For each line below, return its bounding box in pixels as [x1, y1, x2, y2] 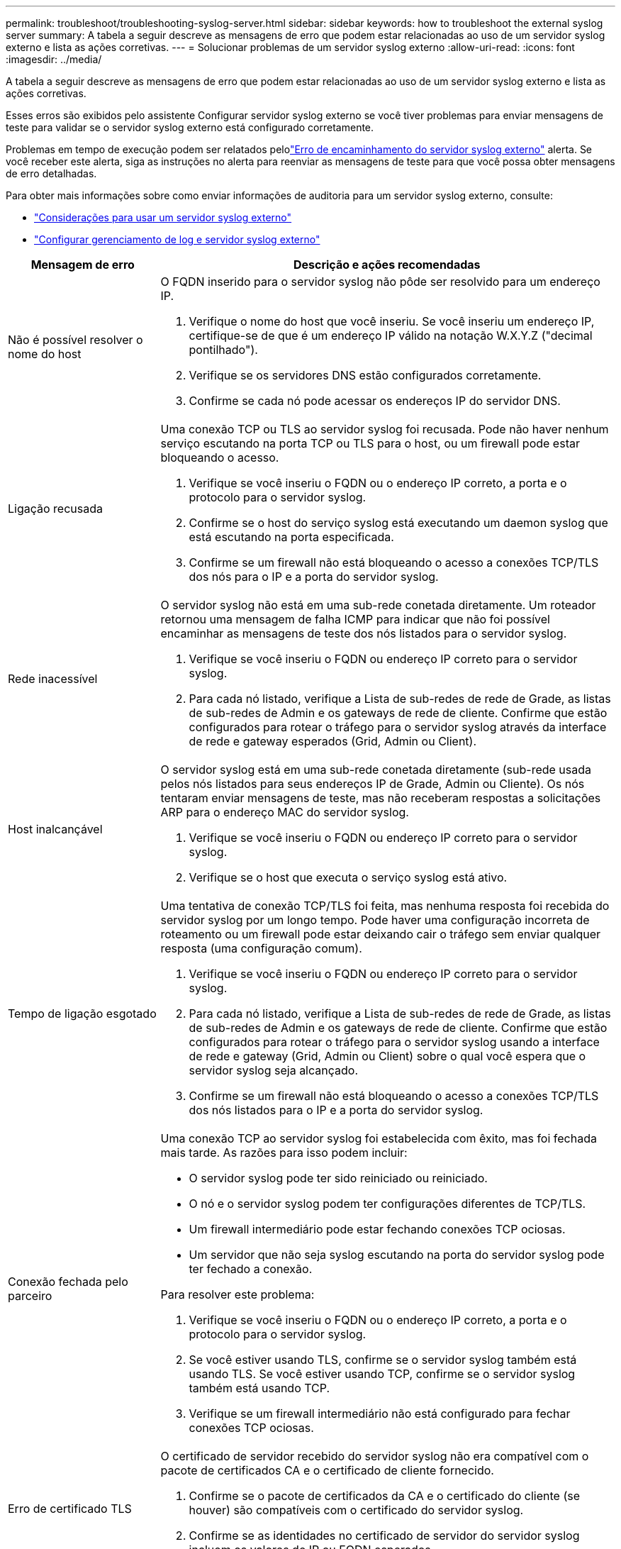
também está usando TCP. [189, 1381, 330, 1395]
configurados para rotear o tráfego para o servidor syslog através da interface [189, 720, 607, 734]
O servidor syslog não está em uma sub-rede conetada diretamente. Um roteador [160, 598, 596, 612]
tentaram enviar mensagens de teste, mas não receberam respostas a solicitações [160, 791, 601, 805]
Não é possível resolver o [8, 333, 143, 347]
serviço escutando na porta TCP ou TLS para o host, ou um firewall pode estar [160, 436, 580, 450]
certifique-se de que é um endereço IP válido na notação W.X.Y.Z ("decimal [189, 328, 593, 343]
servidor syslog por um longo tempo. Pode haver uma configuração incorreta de [160, 913, 590, 927]
